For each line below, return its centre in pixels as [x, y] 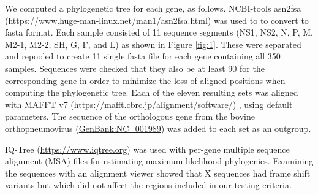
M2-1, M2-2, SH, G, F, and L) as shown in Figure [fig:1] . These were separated [153, 44]
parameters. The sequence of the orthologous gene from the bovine [130, 116]
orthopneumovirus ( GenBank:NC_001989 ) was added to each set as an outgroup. [158, 128]
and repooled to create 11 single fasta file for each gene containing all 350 [143, 56]
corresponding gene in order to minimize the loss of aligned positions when [145, 80]
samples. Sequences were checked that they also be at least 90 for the [135, 68]
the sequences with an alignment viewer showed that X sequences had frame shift [158, 173]
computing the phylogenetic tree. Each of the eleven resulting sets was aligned [152, 92]
